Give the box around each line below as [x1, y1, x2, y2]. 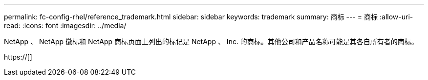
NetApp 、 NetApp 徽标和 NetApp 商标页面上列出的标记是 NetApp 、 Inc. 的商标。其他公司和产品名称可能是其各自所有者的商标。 [4, 37, 418, 46]
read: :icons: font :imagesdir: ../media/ [4, 21, 127, 30]
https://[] [4, 53, 32, 61]
